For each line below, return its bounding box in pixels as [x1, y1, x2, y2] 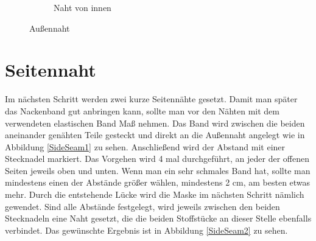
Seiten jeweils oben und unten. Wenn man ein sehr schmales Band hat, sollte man [5, 164, 311, 176]
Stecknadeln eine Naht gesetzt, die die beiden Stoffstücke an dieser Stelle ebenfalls [5, 212, 312, 225]
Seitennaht [5, 57, 96, 82]
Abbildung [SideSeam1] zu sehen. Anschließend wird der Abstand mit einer [5, 140, 286, 153]
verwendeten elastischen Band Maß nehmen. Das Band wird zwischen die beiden [5, 116, 305, 129]
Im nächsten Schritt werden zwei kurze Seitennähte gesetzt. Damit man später [5, 93, 298, 105]
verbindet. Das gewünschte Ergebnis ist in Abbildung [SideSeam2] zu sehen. [5, 223, 288, 236]
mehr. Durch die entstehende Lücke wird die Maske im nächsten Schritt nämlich [5, 188, 304, 201]
